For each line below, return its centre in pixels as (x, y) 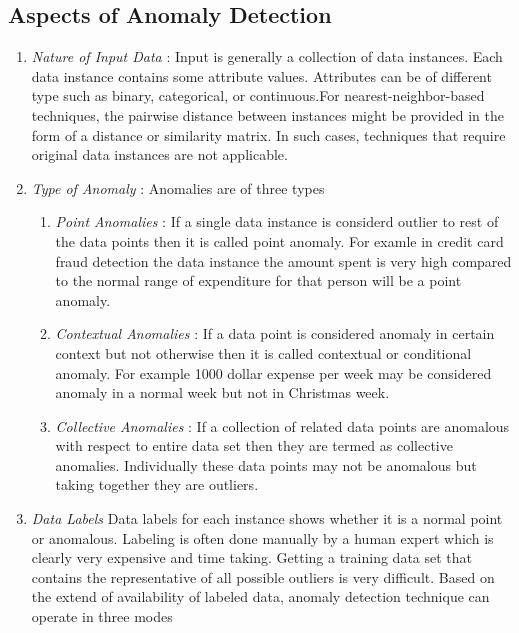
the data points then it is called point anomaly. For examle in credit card (279, 240)
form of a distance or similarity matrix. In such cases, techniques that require (268, 134)
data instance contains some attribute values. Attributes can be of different (261, 75)
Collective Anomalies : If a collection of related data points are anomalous (282, 425)
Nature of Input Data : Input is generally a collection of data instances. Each (267, 56)
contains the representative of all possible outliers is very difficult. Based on (263, 576)
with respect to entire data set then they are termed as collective (254, 445)
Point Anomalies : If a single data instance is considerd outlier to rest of (277, 221)
